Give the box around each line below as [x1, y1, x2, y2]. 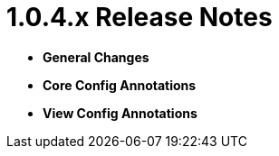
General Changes [43, 49, 149, 65]
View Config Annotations [43, 105, 197, 121]
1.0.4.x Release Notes [6, 2, 273, 32]
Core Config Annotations [43, 77, 197, 93]
